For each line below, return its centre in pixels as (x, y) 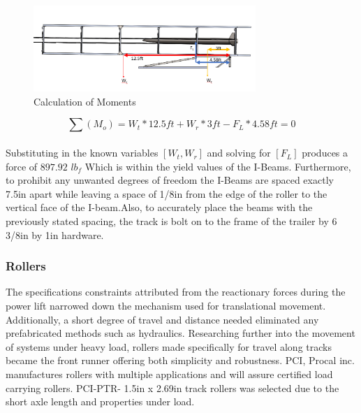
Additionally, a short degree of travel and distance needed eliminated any (162, 319)
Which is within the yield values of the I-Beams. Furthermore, (218, 166)
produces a (325, 153)
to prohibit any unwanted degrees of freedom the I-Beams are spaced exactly (170, 180)
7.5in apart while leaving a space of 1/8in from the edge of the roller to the (167, 193)
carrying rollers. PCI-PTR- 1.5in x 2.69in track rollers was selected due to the (172, 387)
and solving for (239, 153)
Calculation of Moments (85, 101)
